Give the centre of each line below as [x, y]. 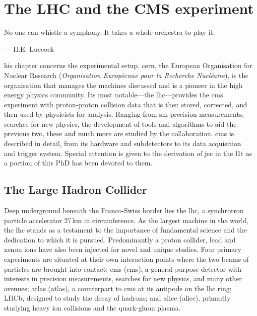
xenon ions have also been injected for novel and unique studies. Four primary [123, 249]
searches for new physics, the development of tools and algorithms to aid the [120, 123]
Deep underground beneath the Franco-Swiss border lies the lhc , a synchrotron [124, 210]
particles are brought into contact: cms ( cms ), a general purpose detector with [123, 269]
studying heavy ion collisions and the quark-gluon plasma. [92, 307]
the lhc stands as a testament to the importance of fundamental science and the [126, 230]
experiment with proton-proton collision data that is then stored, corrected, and [126, 104]
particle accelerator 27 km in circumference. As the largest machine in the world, [127, 220]
